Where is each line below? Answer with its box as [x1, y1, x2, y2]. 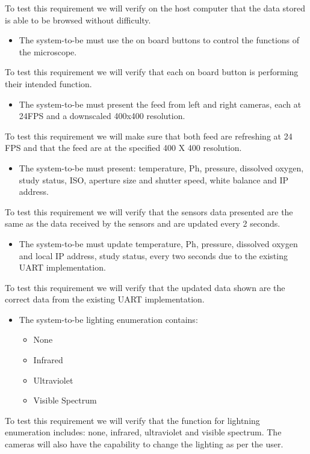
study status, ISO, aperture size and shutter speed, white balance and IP [19, 173, 289, 186]
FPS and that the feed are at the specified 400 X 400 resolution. [5, 141, 242, 154]
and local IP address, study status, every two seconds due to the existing [19, 249, 288, 262]
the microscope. [19, 45, 77, 58]
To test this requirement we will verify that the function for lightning [5, 414, 260, 426]
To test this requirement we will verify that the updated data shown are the [5, 281, 285, 293]
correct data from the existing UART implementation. [5, 293, 205, 305]
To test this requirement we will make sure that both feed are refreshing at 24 [5, 129, 293, 142]
